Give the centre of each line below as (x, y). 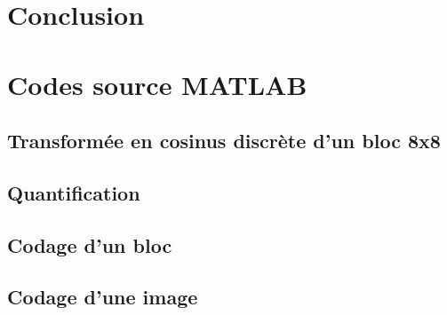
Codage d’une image (103, 297)
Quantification (74, 192)
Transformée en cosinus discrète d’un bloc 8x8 (224, 141)
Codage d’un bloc (90, 244)
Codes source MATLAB (157, 84)
